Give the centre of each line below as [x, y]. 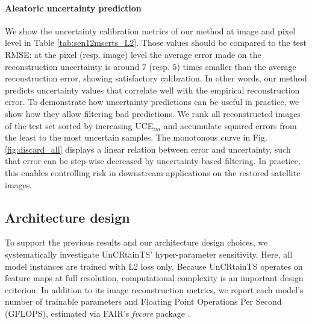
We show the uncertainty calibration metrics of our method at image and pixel [150, 30]
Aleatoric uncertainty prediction [73, 8]
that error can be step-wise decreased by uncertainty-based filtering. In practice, [153, 161]
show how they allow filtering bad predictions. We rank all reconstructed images [153, 113]
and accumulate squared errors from [230, 125]
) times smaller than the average [236, 66]
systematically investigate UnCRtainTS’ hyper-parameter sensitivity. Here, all [149, 254]
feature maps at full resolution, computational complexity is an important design [154, 278]
